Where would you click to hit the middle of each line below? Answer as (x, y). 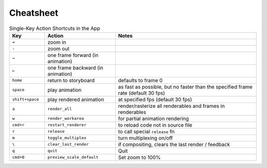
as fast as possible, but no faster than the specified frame (185, 87)
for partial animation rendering (153, 118)
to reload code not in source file (155, 125)
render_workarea (66, 118)
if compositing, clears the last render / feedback (174, 144)
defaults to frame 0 (140, 80)
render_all (60, 109)
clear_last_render (68, 145)
